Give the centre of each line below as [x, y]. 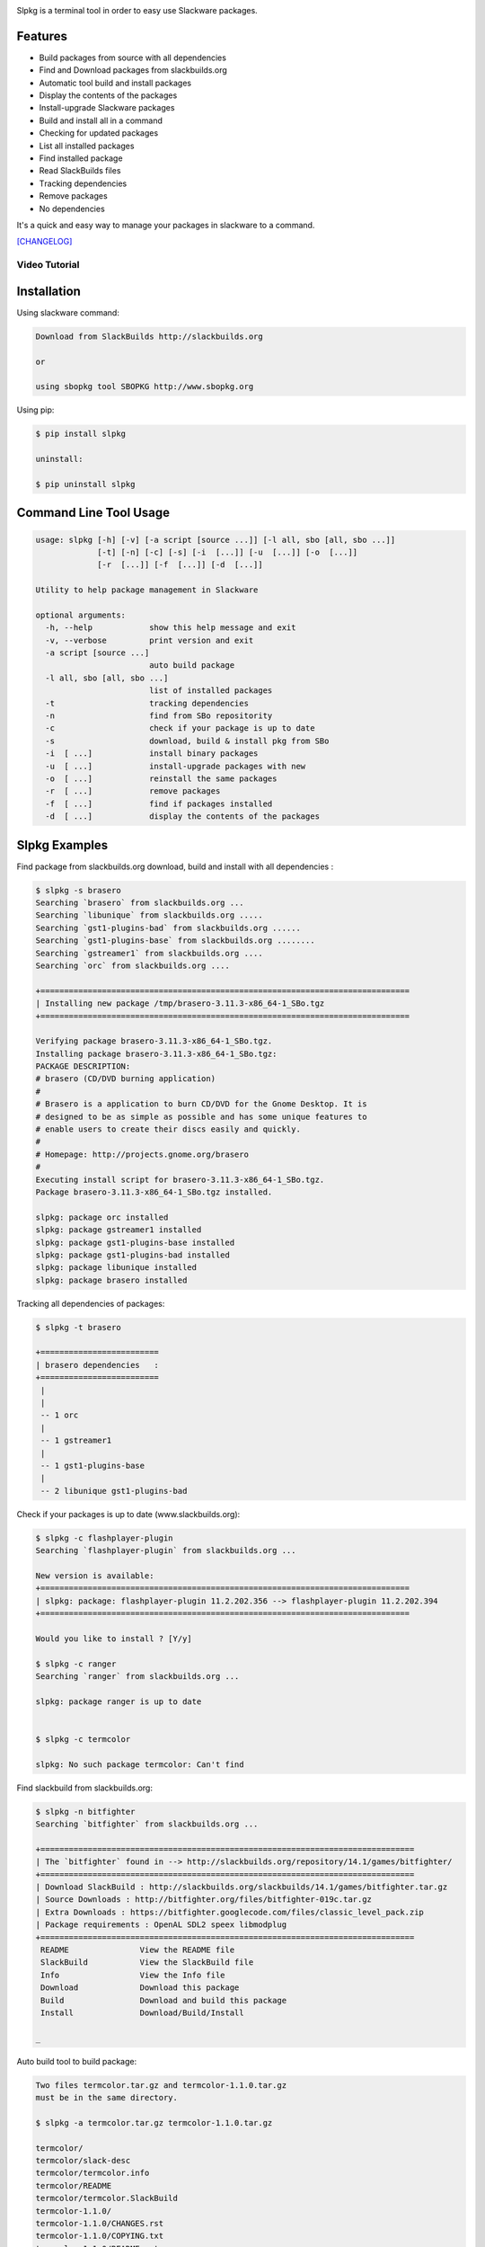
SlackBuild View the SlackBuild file [147, 1963]
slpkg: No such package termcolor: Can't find [140, 1764]
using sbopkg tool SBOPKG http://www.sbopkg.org [145, 387]
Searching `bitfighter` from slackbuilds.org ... [147, 1824]
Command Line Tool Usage [93, 513]
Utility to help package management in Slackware [147, 590]
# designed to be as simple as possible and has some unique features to [201, 1116]
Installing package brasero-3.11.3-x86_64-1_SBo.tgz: [156, 1053]
